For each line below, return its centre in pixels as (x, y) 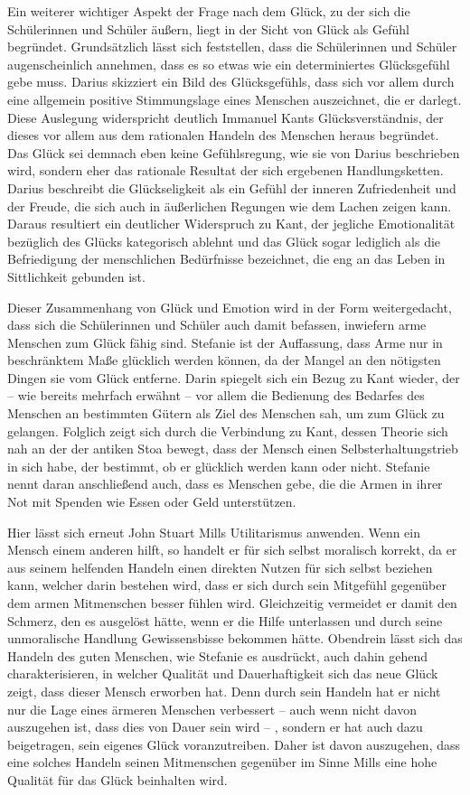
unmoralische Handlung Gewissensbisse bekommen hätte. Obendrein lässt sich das (235, 638)
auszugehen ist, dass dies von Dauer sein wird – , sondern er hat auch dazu (215, 727)
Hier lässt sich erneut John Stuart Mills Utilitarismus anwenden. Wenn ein (214, 532)
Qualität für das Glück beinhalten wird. (117, 779)
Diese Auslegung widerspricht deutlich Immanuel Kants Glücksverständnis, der (226, 117)
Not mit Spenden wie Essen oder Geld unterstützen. (152, 502)
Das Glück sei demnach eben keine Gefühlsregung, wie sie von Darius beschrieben (234, 152)
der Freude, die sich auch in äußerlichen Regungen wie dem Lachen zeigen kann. (230, 206)
